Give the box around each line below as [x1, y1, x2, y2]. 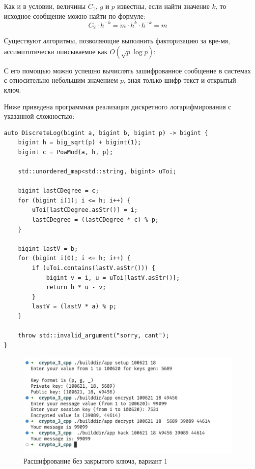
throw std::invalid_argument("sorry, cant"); [18, 332, 170, 339]
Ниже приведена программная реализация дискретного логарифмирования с [4, 101, 231, 111]
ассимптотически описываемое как [4, 46, 108, 56]
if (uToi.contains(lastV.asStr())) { [32, 265, 155, 272]
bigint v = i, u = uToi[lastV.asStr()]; [46, 274, 180, 281]
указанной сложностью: [4, 111, 75, 121]
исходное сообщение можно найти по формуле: [4, 10, 145, 21]
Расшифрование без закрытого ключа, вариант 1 [24, 455, 168, 466]
